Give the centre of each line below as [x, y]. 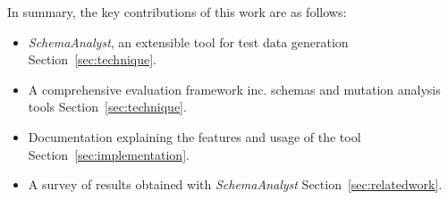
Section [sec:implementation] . [109, 154]
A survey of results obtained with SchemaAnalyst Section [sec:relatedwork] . [235, 184]
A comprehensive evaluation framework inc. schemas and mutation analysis [234, 89]
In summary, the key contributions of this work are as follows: [177, 12]
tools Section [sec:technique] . [107, 107]
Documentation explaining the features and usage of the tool [194, 136]
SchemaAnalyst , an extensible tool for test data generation [188, 42]
